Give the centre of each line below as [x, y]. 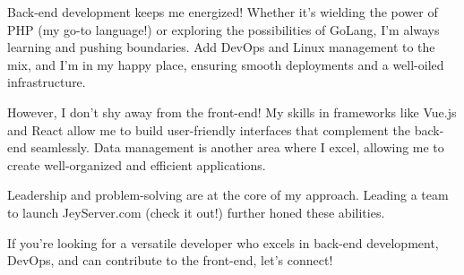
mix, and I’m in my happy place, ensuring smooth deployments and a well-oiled [226, 64]
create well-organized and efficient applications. [137, 164]
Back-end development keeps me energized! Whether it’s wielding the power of [223, 12]
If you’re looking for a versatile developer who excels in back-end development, [223, 242]
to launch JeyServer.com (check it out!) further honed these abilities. [196, 212]
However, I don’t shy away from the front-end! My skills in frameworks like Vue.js [232, 112]
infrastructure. [47, 82]
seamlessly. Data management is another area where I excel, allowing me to [237, 147]
